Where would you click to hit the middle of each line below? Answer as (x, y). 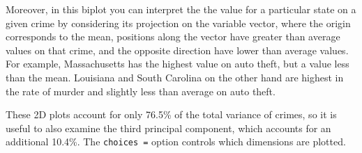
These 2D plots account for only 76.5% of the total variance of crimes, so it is (171, 114)
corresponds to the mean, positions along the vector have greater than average (173, 37)
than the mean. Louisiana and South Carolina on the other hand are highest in (175, 77)
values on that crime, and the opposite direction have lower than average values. (177, 50)
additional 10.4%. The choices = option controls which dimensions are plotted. (176, 142)
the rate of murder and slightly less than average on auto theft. (141, 91)
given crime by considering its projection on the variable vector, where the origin (178, 23)
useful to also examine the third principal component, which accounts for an (168, 128)
